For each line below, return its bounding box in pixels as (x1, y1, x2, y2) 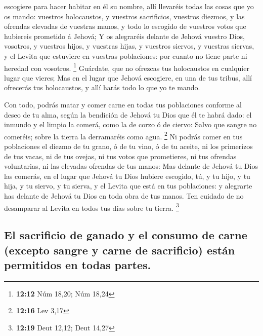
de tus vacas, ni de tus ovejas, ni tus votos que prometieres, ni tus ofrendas (4, 151, 237, 161)
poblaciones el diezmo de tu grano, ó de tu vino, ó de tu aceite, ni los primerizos (4, 141, 253, 152)
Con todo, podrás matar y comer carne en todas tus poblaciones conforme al (4, 99, 242, 109)
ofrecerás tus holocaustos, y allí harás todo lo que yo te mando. (4, 82, 200, 93)
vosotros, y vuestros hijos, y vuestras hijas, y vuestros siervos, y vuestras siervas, (4, 41, 254, 51)
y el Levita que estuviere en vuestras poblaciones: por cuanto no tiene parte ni (4, 50, 247, 61)
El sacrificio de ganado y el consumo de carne (4, 227, 247, 243)
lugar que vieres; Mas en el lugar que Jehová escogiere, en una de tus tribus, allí (4, 72, 252, 83)
